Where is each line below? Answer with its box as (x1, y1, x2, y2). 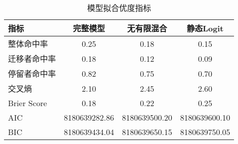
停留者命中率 (8, 68, 56, 79)
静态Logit (187, 22, 224, 34)
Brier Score (8, 97, 47, 109)
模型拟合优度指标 (87, 2, 151, 13)
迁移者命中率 (8, 53, 56, 64)
